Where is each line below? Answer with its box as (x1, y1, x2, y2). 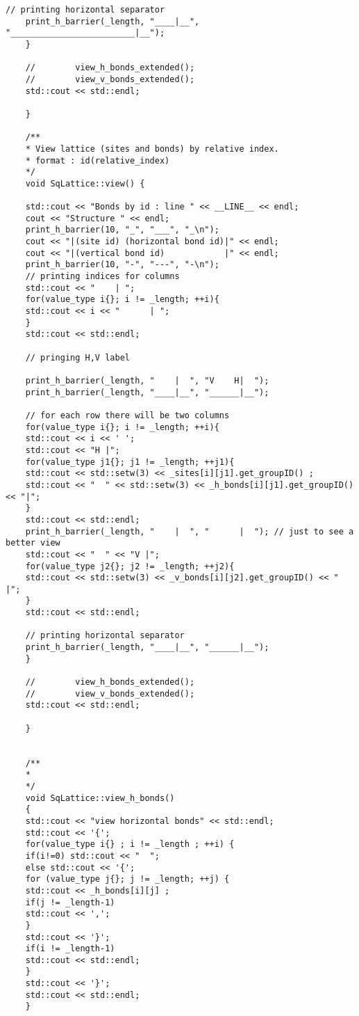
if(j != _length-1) (25, 897, 115, 907)
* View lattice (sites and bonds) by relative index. (25, 143, 279, 154)
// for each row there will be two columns (25, 410, 230, 420)
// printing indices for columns (25, 271, 180, 282)
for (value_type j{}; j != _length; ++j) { (25, 874, 230, 884)
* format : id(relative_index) (25, 155, 170, 166)
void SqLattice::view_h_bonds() (25, 793, 175, 803)
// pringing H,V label (25, 352, 130, 363)
